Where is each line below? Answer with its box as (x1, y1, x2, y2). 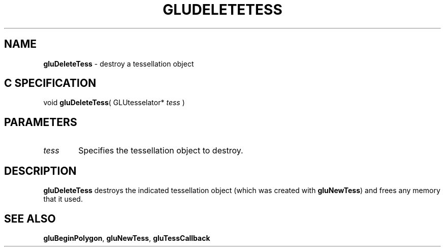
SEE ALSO (4, 212, 56, 225)
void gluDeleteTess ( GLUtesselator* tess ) (43, 98, 185, 107)
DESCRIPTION (4, 164, 77, 177)
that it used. (43, 195, 83, 204)
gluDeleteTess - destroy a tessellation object (43, 59, 194, 68)
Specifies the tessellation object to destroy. (78, 145, 243, 156)
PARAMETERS (4, 115, 77, 129)
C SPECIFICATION (4, 77, 97, 90)
